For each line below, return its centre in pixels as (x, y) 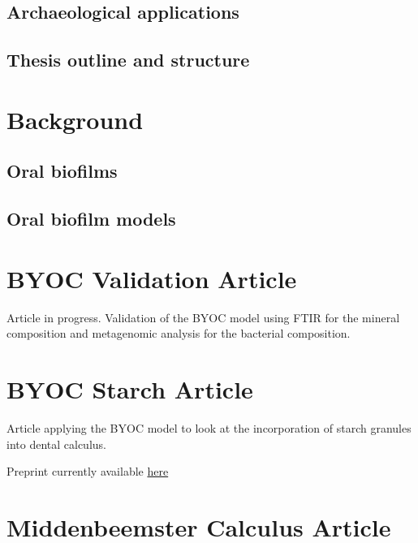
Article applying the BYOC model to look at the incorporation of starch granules (209, 427)
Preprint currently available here (88, 471)
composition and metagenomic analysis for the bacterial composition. (179, 333)
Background (75, 119)
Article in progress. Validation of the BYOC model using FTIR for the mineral (203, 317)
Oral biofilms (62, 171)
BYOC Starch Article (130, 389)
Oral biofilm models (91, 219)
